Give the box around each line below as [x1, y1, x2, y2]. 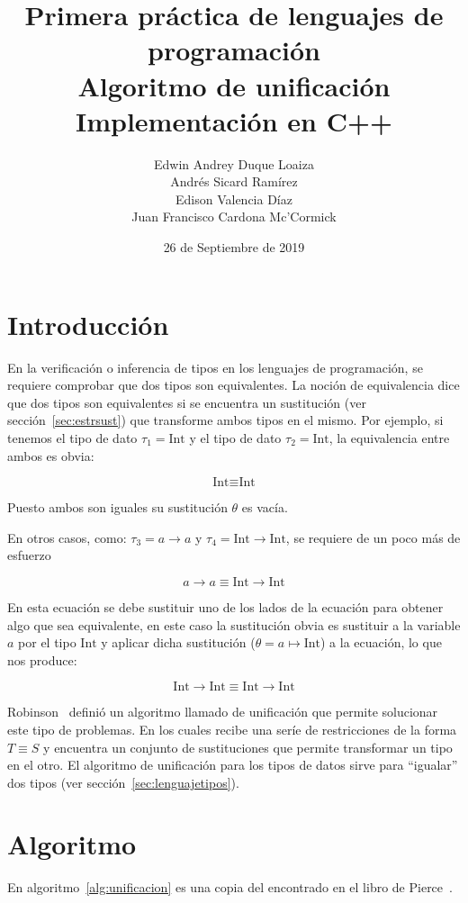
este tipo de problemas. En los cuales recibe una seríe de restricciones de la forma [7, 719, 457, 738]
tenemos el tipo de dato [7, 428, 138, 447]
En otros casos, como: [7, 528, 127, 546]
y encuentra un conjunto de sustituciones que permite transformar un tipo [43, 737, 453, 756]
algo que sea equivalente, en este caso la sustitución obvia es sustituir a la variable [7, 615, 461, 634]
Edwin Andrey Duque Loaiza [154, 154, 314, 173]
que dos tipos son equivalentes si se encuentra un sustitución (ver [7, 393, 366, 411]
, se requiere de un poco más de [285, 528, 461, 546]
